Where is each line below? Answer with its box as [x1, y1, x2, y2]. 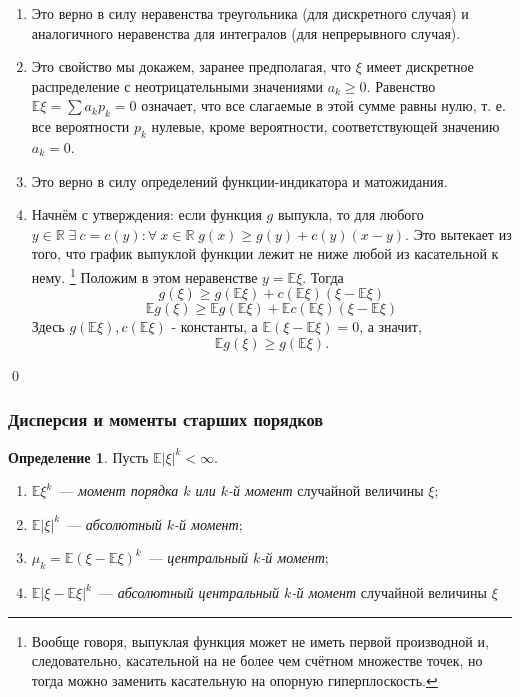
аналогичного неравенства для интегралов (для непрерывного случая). [31, 22, 461, 43]
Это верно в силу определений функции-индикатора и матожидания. [31, 170, 448, 191]
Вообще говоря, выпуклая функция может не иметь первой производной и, [31, 630, 489, 651]
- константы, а [171, 316, 258, 337]
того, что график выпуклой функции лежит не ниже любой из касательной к [31, 243, 499, 264]
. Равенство [366, 75, 436, 96]
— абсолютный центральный [98, 582, 280, 603]
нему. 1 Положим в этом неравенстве [31, 263, 258, 287]
